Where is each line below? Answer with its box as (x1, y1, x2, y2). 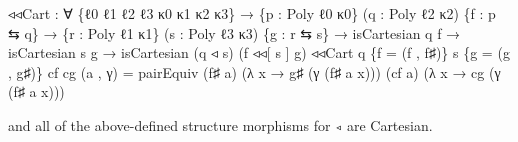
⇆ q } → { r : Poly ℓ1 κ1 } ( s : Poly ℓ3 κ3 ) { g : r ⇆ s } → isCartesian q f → (8, 22, 461, 43)
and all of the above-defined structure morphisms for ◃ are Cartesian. (8, 114, 433, 135)
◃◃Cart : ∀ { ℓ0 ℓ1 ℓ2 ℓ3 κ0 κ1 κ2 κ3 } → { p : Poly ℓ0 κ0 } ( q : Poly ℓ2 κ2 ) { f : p (8, 3, 496, 23)
